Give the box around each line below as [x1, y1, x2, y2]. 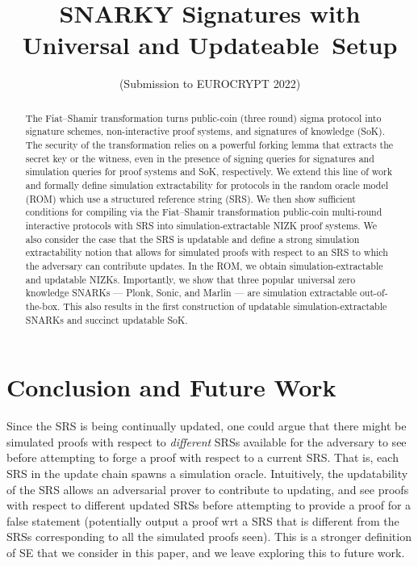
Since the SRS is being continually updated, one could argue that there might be [6, 417, 407, 434]
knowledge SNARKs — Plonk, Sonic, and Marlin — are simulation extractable [25, 286, 357, 300]
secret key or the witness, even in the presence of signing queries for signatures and [25, 151, 374, 165]
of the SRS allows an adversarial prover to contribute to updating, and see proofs [6, 480, 409, 497]
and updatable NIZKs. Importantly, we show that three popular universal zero [25, 272, 356, 286]
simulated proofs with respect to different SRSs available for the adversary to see [6, 433, 407, 450]
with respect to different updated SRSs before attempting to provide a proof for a [6, 497, 412, 514]
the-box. [25, 299, 61, 312]
